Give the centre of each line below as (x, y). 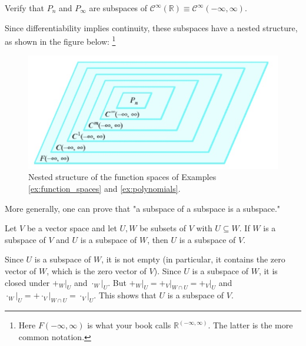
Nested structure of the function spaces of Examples (122, 177)
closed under (27, 282)
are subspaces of (118, 8)
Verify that (24, 8)
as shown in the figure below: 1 (60, 40)
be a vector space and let (72, 228)
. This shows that (125, 295)
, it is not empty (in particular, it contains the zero (193, 259)
